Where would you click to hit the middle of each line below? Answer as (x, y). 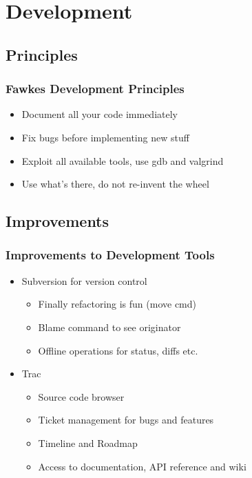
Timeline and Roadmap (88, 442)
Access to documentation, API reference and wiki (142, 466)
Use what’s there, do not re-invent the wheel (115, 184)
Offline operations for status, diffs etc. (118, 350)
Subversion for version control (84, 280)
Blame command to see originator (109, 327)
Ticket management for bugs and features (126, 420)
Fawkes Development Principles (95, 89)
